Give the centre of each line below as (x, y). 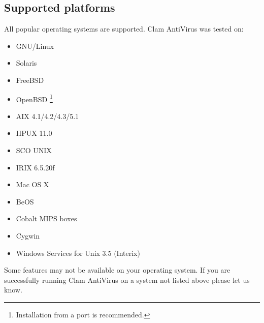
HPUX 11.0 (34, 133)
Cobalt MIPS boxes (46, 218)
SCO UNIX (34, 150)
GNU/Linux (35, 46)
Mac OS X (32, 184)
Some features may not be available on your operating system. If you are (117, 270)
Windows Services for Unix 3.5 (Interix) (78, 253)
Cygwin (28, 235)
